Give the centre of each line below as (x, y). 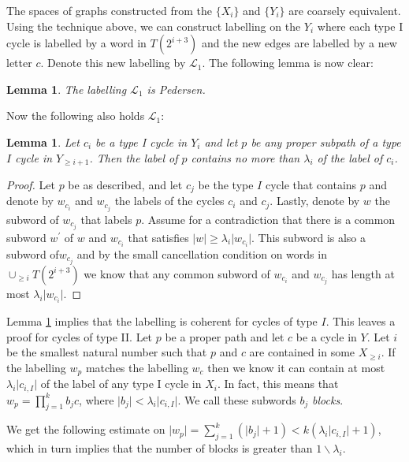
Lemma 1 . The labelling (67, 89)
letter (19, 63)
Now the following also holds (76, 115)
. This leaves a (361, 320)
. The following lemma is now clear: (288, 63)
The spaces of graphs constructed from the (109, 10)
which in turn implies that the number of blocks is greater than (160, 448)
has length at (363, 273)
